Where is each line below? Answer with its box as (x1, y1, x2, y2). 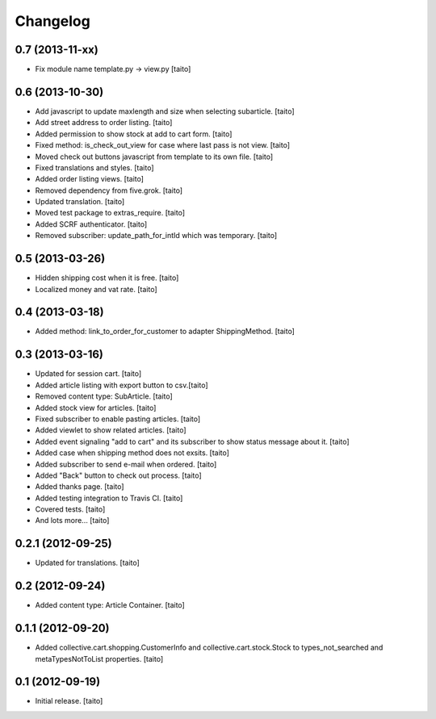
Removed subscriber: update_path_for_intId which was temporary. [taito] (35, 231, 278, 240)
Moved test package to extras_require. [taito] (35, 208, 186, 218)
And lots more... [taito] (35, 516, 110, 525)
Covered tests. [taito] (35, 504, 106, 514)
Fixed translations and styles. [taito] (35, 162, 154, 173)
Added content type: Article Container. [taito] (35, 600, 185, 610)
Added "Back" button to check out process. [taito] (35, 470, 202, 480)
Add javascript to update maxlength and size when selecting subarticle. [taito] (35, 106, 295, 116)
